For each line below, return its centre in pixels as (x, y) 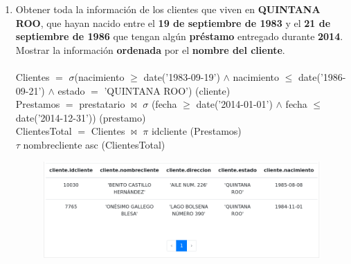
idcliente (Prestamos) (196, 131)
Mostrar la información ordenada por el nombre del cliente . (150, 49)
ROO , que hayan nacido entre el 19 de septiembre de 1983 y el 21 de (173, 22)
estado (71, 90)
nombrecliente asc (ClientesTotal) (94, 144)
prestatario (102, 104)
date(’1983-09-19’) (182, 76)
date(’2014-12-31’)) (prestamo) (81, 117)
